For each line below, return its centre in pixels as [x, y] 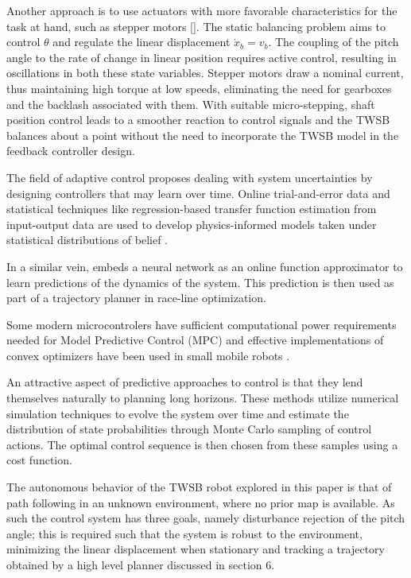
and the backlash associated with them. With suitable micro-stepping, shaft [191, 104]
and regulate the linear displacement [142, 42]
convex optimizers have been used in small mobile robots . [148, 355]
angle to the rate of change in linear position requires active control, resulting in [202, 57]
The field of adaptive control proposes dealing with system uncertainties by [190, 177]
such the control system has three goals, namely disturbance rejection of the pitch [206, 518]
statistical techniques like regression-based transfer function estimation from [192, 209]
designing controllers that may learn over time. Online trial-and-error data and [198, 193]
